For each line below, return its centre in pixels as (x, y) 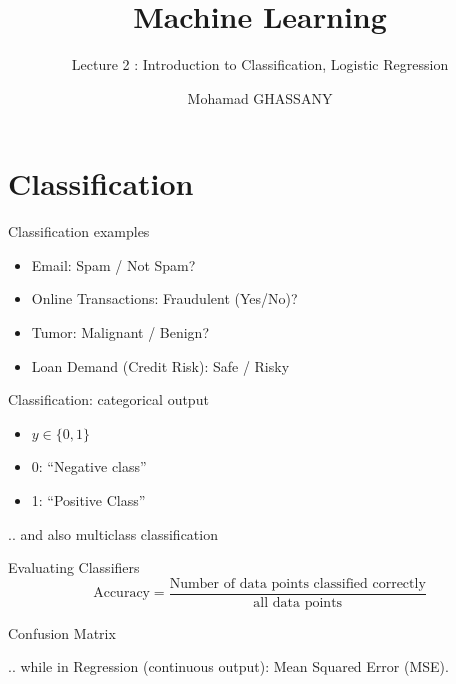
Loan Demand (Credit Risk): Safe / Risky (160, 365)
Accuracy (121, 593)
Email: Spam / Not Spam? (113, 264)
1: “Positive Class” (88, 500)
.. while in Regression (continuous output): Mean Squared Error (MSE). (228, 666)
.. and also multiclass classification (113, 533)
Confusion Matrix (62, 632)
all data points (298, 602)
